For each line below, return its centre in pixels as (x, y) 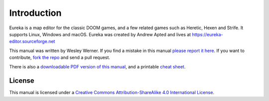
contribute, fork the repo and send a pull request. (60, 57)
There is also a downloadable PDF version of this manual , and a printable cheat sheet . (97, 66)
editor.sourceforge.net (32, 42)
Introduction (35, 13)
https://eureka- (207, 34)
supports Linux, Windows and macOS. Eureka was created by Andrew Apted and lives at (100, 34)
